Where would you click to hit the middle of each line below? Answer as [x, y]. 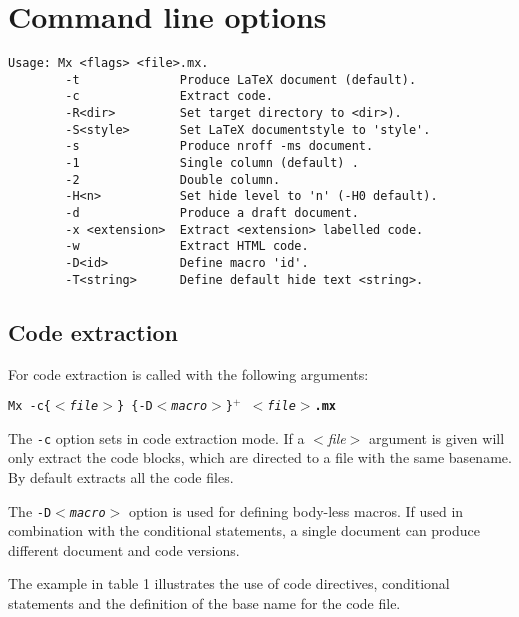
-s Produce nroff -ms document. [219, 146]
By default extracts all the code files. [121, 477]
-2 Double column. [173, 179]
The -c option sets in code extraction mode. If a [156, 437]
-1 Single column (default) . [212, 163]
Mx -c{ [29, 406]
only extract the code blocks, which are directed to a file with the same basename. [260, 457]
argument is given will [437, 437]
